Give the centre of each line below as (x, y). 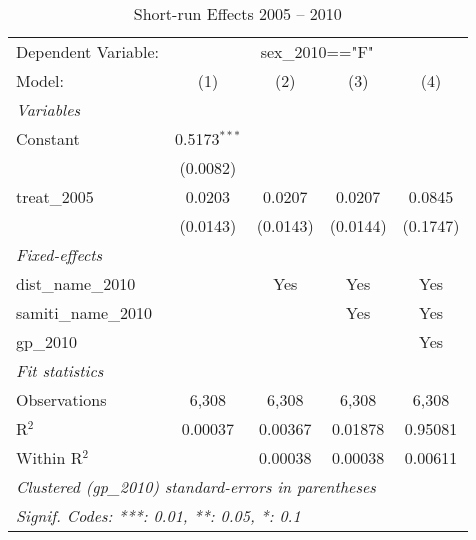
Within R (49, 457)
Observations (61, 399)
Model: (40, 80)
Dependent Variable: (87, 51)
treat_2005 (55, 196)
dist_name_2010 (76, 283)
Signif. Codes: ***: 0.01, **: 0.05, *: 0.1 (158, 515)
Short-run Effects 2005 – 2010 (237, 13)
